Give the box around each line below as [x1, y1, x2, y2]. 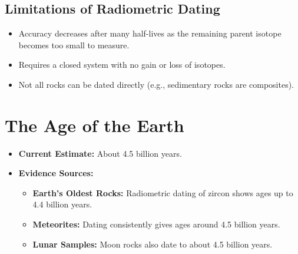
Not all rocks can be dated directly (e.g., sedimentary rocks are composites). [18, 78, 294, 90]
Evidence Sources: [18, 167, 94, 179]
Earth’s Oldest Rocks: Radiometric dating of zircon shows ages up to [32, 186, 293, 199]
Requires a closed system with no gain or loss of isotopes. [18, 58, 226, 71]
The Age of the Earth [5, 113, 184, 137]
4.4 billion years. [32, 198, 92, 210]
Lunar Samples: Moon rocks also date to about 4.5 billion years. [32, 237, 273, 250]
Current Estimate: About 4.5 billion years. [18, 147, 182, 159]
